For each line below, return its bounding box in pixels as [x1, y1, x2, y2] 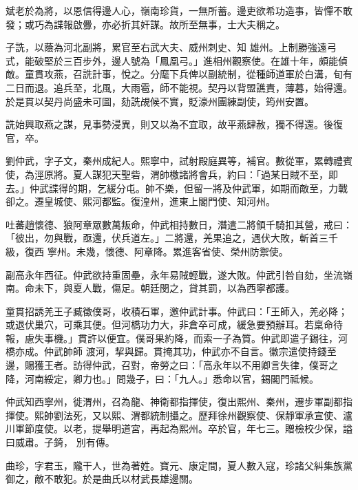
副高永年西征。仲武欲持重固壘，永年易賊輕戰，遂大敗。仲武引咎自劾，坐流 [6, 267, 343, 281]
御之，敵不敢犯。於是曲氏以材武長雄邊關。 [6, 471, 198, 486]
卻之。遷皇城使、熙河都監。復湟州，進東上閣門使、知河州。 [6, 194, 275, 209]
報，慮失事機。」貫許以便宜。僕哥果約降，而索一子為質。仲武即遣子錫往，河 [6, 330, 348, 345]
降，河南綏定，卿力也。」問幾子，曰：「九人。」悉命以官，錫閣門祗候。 [6, 371, 319, 385]
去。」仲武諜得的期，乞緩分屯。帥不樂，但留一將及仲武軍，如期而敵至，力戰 [6, 180, 348, 195]
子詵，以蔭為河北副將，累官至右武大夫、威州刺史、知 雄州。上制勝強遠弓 [6, 40, 337, 54]
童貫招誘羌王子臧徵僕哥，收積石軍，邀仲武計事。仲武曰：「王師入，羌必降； [6, 303, 348, 318]
